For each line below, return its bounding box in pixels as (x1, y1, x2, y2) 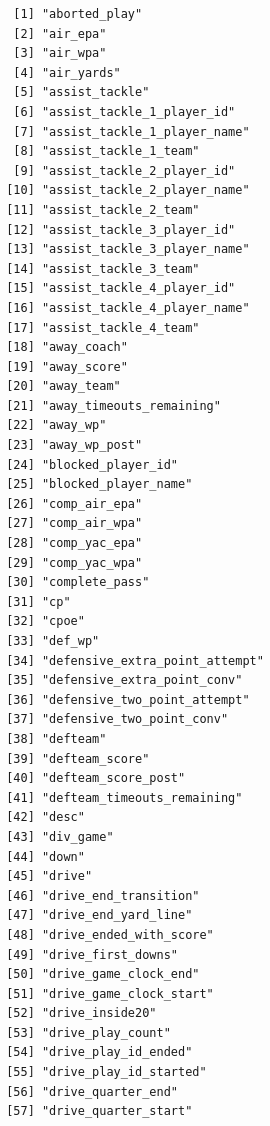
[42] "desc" (6, 810, 85, 825)
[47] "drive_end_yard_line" (6, 908, 193, 923)
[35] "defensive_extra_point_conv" (6, 673, 243, 688)
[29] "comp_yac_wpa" (6, 555, 143, 570)
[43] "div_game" (6, 829, 114, 844)
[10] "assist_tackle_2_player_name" (6, 183, 250, 198)
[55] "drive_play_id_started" (6, 1065, 207, 1080)
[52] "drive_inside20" (6, 1006, 157, 1021)
